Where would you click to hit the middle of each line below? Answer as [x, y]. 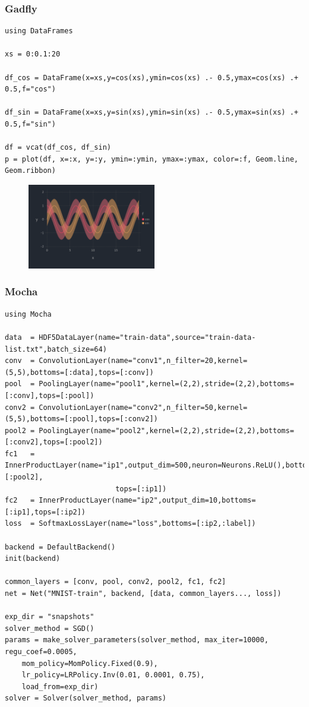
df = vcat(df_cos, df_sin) [58, 148]
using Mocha [28, 314]
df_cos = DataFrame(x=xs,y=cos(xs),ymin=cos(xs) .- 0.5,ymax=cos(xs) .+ [152, 78]
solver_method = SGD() [50, 628]
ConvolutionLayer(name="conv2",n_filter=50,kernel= [143, 407]
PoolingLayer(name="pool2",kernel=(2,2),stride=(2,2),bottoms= [166, 430]
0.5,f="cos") [30, 89]
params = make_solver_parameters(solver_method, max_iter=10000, [137, 640]
